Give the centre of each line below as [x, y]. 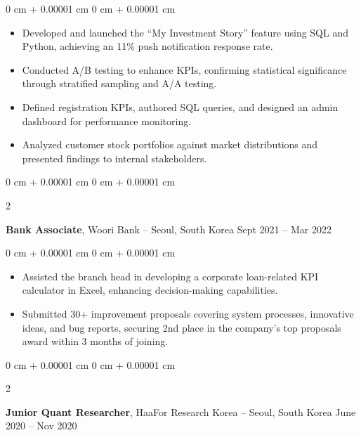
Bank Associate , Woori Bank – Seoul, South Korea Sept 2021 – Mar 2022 [169, 229]
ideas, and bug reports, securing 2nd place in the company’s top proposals [182, 327]
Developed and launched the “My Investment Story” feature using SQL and [185, 32]
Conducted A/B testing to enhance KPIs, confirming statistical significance [184, 69]
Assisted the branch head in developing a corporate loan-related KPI [170, 276]
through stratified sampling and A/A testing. [119, 83]
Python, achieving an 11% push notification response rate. [147, 46]
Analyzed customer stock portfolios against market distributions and [170, 144]
